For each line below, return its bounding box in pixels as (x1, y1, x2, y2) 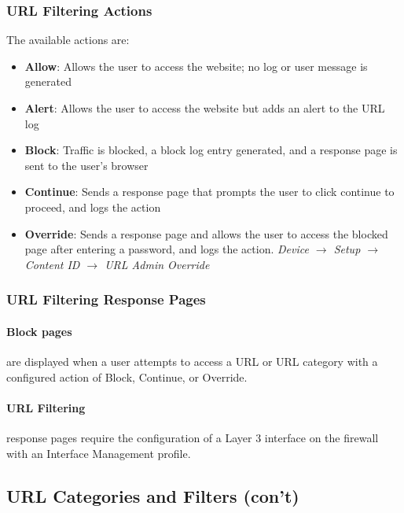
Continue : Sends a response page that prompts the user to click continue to (24, 183, 395, 200)
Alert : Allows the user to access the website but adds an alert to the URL (24, 100, 385, 116)
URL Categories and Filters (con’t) (6, 483, 299, 507)
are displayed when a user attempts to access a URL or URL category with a (6, 352, 378, 369)
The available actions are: (6, 31, 130, 48)
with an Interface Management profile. (6, 445, 191, 461)
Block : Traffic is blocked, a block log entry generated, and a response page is (24, 142, 398, 158)
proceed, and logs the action (24, 198, 161, 215)
